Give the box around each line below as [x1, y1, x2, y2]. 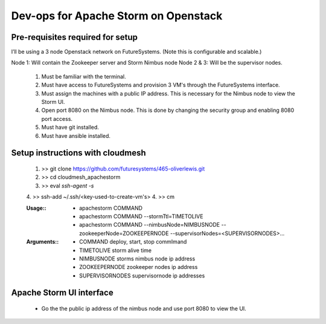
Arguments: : [26, 238, 59, 245]
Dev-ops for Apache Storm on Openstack [11, 9, 223, 22]
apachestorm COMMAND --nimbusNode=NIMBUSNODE [79, 221, 220, 228]
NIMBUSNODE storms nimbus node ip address [79, 254, 196, 262]
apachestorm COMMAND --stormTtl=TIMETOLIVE [79, 212, 203, 220]
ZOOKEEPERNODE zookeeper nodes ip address [79, 264, 198, 271]
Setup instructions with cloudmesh [11, 148, 146, 158]
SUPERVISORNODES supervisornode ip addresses [79, 272, 205, 279]
